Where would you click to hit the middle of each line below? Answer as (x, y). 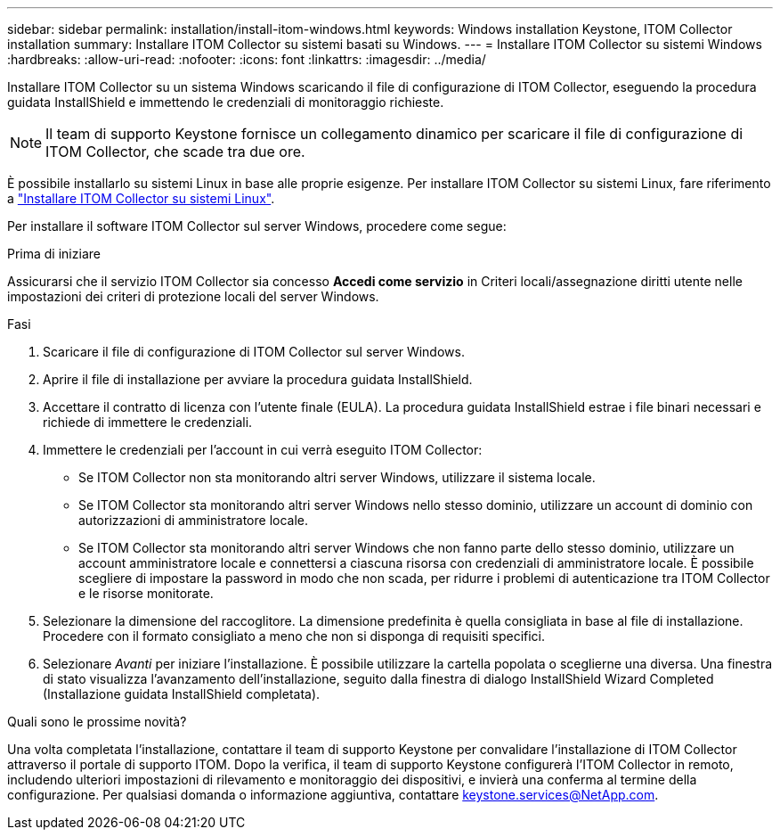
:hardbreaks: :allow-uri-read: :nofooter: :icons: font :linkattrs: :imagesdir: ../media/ (247, 59)
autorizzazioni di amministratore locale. (194, 520)
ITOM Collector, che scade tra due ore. (175, 152)
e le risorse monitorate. (146, 593)
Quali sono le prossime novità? (97, 722)
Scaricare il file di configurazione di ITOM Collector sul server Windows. (254, 352)
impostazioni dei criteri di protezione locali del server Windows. (193, 296)
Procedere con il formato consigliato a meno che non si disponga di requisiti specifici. (294, 636)
